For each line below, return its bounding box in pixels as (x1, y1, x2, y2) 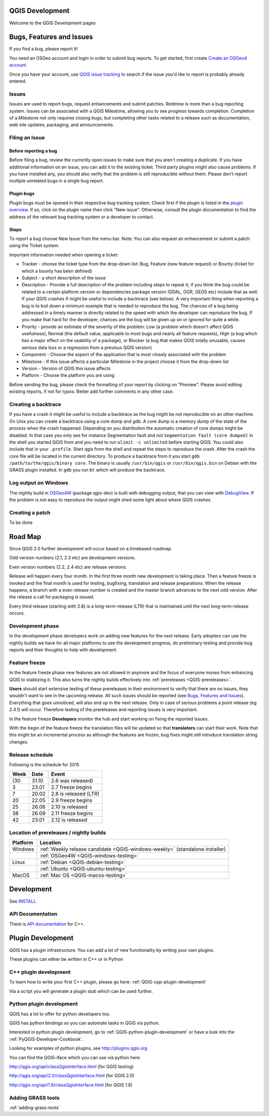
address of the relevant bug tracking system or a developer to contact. (9, 214, 154, 220)
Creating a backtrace (9, 401, 62, 408)
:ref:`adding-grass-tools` (9, 1105, 60, 1111)
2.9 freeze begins (51, 797, 93, 804)
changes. (9, 739, 28, 744)
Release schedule (9, 751, 53, 758)
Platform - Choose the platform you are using (21, 372, 115, 378)
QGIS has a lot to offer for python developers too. (9, 1011, 111, 1017)
